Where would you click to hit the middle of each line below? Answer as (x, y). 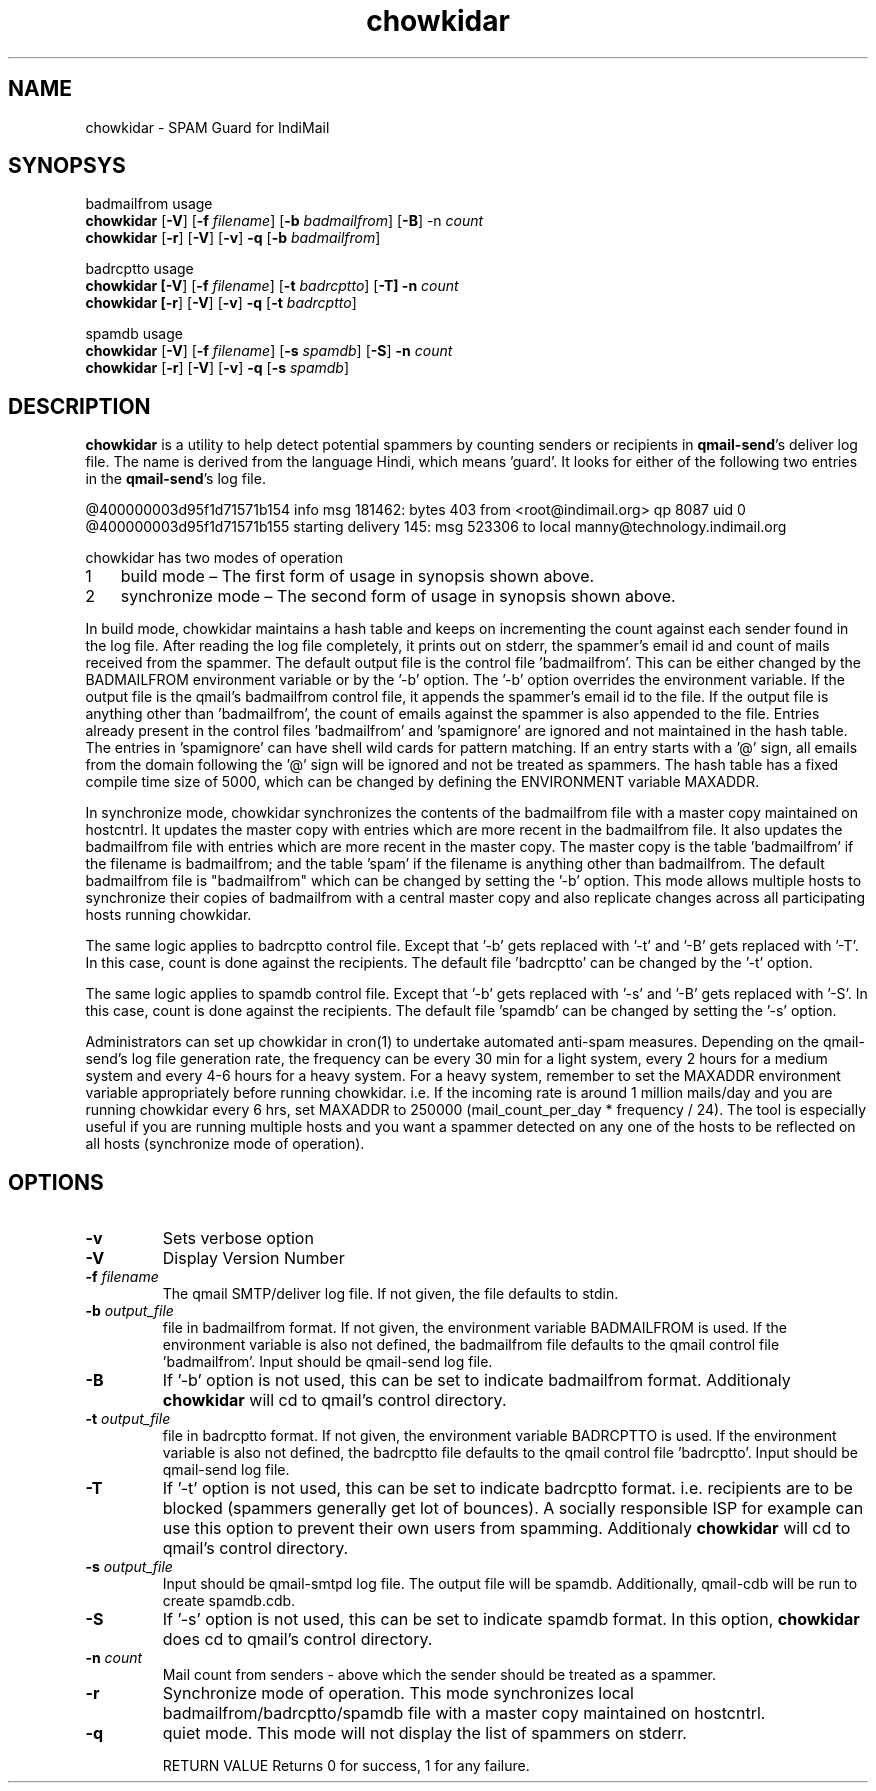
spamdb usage (134, 334)
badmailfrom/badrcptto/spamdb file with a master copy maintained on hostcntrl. (464, 1713)
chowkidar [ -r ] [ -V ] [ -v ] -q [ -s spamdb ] (217, 368)
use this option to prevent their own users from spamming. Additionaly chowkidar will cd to (506, 1528)
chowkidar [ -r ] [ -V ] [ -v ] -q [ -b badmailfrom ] (233, 238)
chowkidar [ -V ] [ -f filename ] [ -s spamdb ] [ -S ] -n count (269, 351)
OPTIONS (56, 1182)
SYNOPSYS (67, 166)
